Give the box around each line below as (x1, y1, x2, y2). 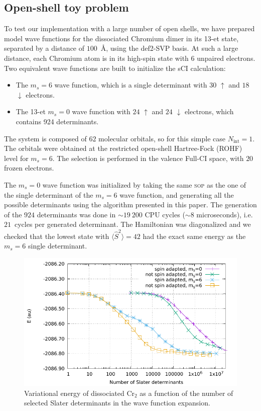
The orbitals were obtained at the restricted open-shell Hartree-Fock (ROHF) (4, 143, 242, 153)
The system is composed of (4, 133, 87, 143)
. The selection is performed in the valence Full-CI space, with (52, 152, 244, 163)
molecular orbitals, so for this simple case (98, 133, 225, 143)
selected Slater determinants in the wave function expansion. (24, 397, 210, 408)
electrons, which (184, 106, 234, 117)
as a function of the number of (140, 387, 233, 398)
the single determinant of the (4, 189, 93, 200)
